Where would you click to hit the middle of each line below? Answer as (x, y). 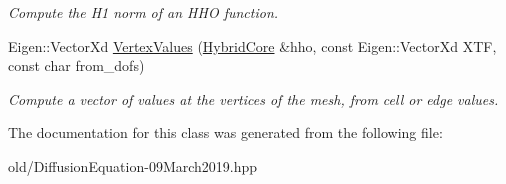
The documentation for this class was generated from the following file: (225, 132)
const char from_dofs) (76, 65)
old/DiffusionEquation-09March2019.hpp (133, 165)
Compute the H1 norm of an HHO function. (143, 12)
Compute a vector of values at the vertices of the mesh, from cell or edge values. (253, 98)
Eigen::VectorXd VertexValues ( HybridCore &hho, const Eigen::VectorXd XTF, (252, 45)
